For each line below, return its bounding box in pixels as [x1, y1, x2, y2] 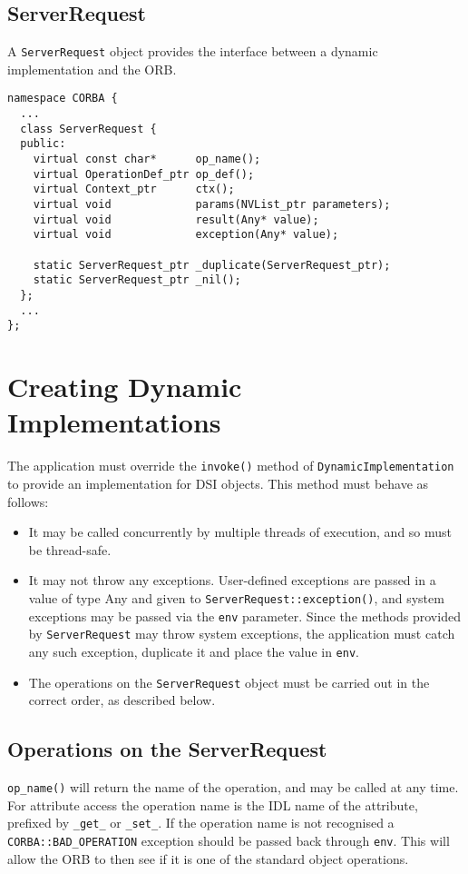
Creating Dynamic [7, 368, 242, 405]
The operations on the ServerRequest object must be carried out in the [28, 672, 430, 691]
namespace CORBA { [7, 92, 118, 105]
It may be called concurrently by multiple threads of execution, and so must [28, 522, 453, 541]
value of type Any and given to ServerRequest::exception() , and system [28, 588, 444, 607]
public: [20, 137, 66, 151]
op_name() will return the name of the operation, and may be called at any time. [7, 777, 459, 796]
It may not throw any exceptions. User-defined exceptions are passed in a [28, 571, 436, 590]
